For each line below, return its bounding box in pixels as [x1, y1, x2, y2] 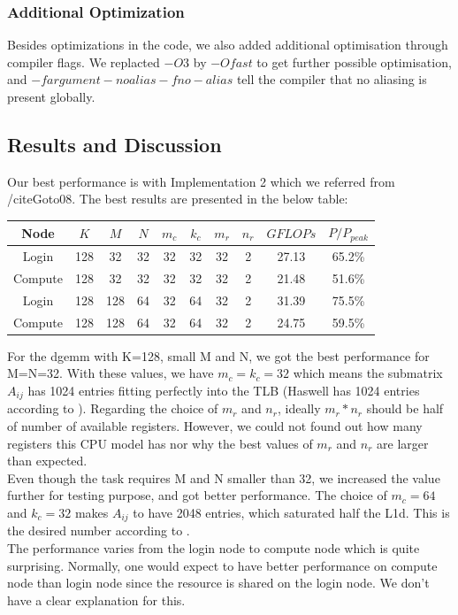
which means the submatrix [293, 364, 443, 382]
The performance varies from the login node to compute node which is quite [7, 539, 420, 557]
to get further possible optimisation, [256, 52, 452, 71]
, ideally [277, 399, 321, 418]
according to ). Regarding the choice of [7, 399, 218, 418]
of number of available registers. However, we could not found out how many [7, 417, 423, 435]
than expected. [7, 451, 88, 470]
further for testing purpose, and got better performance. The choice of [7, 486, 387, 504]
